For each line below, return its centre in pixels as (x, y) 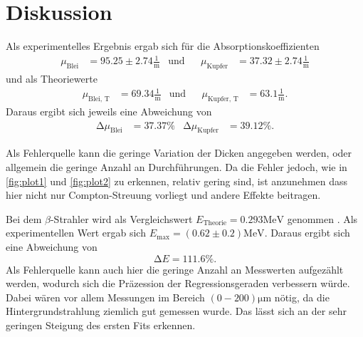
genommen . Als (322, 218)
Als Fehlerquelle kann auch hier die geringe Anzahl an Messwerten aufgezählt (175, 269)
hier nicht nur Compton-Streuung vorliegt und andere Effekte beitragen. (163, 195)
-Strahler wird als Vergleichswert (121, 218)
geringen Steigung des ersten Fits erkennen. (101, 325)
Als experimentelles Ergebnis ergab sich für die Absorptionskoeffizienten (163, 46)
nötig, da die (302, 297)
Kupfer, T (223, 99)
